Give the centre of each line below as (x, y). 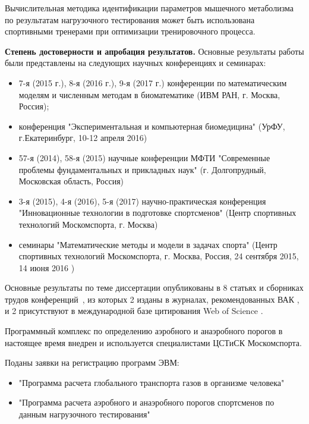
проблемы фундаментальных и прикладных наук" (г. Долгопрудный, (142, 169)
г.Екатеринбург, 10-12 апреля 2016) (83, 138)
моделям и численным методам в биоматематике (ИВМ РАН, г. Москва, (149, 94)
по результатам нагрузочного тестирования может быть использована (130, 19)
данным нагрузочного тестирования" (84, 414)
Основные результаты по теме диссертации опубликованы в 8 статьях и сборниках (154, 288)
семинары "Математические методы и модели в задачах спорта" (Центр (148, 244)
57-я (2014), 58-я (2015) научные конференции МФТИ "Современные (144, 157)
